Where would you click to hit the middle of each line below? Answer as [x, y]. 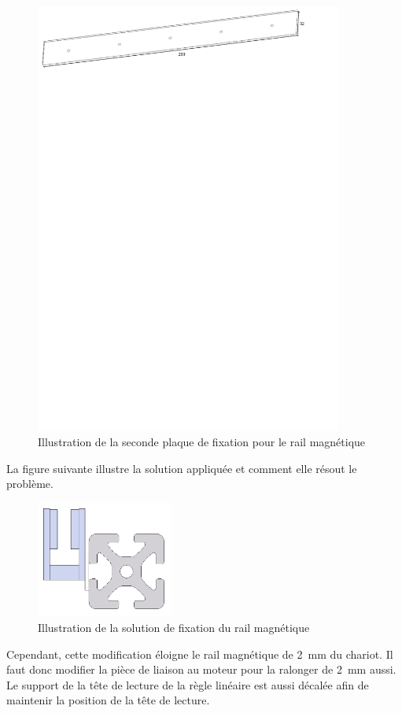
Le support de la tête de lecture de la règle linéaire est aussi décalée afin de [188, 684]
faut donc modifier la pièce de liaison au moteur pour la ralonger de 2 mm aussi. [201, 669]
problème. [30, 484]
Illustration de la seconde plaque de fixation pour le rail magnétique [202, 442]
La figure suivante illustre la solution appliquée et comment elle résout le [182, 468]
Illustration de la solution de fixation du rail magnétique [174, 627]
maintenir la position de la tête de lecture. [108, 700]
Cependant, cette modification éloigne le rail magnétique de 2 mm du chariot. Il [200, 654]
